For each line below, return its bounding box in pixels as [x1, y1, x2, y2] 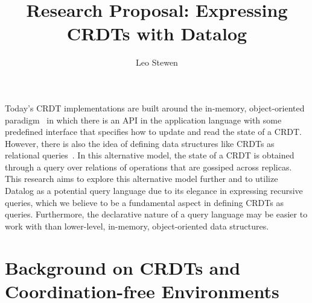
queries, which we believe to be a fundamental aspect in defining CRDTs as [5, 196, 284, 208]
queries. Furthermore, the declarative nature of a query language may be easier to [5, 208, 308, 220]
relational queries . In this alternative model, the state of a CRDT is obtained [5, 149, 294, 161]
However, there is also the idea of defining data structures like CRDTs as [5, 137, 275, 149]
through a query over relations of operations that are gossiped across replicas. [5, 160, 292, 173]
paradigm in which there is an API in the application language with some [5, 113, 282, 126]
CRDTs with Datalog [66, 21, 247, 46]
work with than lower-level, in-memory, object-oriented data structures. [5, 219, 269, 232]
